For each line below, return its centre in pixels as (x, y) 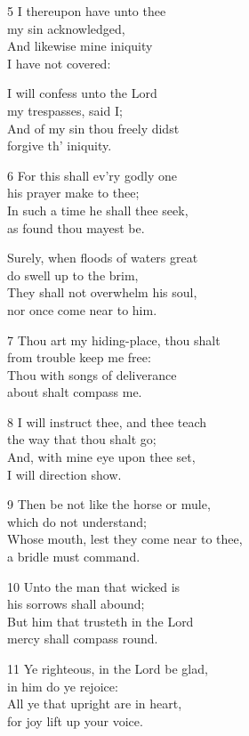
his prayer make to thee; (73, 193)
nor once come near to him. (82, 309)
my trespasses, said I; (65, 110)
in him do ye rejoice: (63, 686)
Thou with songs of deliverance (92, 374)
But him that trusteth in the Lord (100, 621)
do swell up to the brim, (73, 275)
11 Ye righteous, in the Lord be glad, (108, 668)
